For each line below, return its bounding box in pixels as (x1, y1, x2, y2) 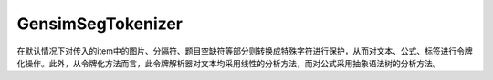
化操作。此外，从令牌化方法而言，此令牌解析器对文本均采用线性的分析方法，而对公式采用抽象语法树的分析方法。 (16, 57, 441, 68)
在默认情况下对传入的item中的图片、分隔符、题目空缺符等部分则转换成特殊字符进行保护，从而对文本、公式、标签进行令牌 (16, 45, 474, 56)
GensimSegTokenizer (16, 14, 183, 34)
